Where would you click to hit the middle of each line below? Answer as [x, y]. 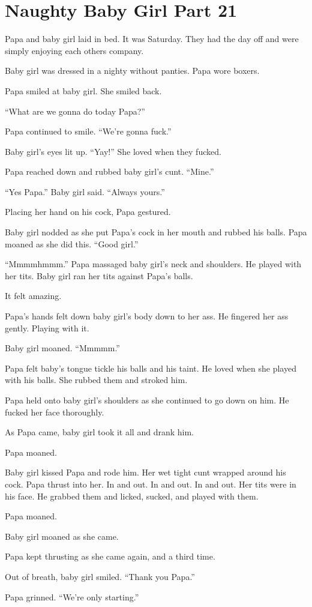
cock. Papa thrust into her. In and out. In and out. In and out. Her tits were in [151, 484]
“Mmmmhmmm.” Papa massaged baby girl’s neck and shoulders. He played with [153, 264]
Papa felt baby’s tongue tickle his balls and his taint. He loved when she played [151, 368]
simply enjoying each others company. [74, 50]
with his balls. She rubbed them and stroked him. [96, 380]
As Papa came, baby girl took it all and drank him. [99, 432]
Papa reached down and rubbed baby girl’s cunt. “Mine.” [109, 171]
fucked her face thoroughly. [55, 412]
